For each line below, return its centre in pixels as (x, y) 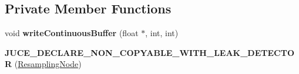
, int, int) (162, 33)
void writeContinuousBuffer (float (72, 33)
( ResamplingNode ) (48, 64)
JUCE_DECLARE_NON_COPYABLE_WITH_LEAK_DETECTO (149, 52)
